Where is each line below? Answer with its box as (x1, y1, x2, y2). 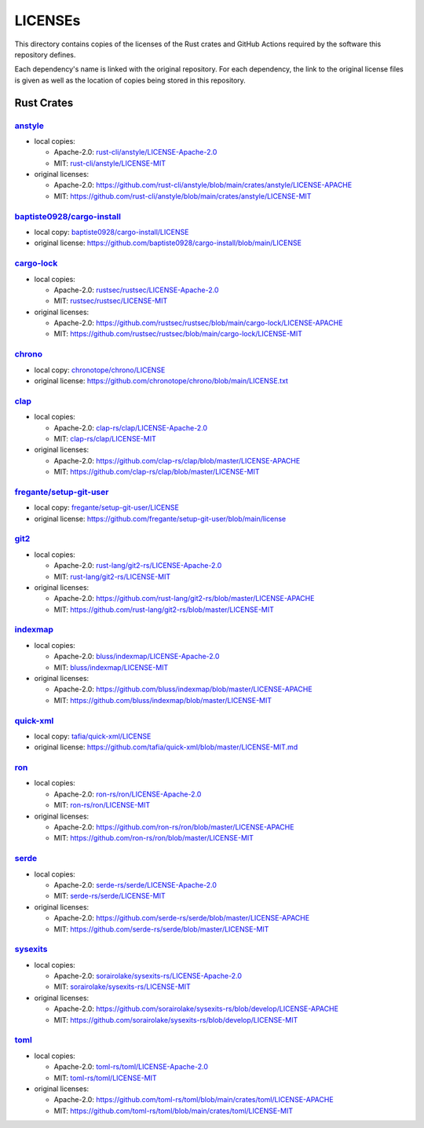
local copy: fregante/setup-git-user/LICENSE (34, 503, 180, 512)
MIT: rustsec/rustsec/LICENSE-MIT (53, 296, 168, 306)
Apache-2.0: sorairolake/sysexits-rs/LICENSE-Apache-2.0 (53, 971, 243, 981)
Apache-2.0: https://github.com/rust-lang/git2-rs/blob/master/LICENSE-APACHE (53, 594, 315, 603)
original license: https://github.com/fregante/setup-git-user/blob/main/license (34, 514, 287, 523)
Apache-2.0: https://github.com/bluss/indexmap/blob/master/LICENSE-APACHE (53, 684, 313, 694)
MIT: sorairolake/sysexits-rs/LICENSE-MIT (53, 982, 192, 991)
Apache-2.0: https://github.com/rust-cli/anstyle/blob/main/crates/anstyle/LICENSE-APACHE (53, 181, 353, 190)
